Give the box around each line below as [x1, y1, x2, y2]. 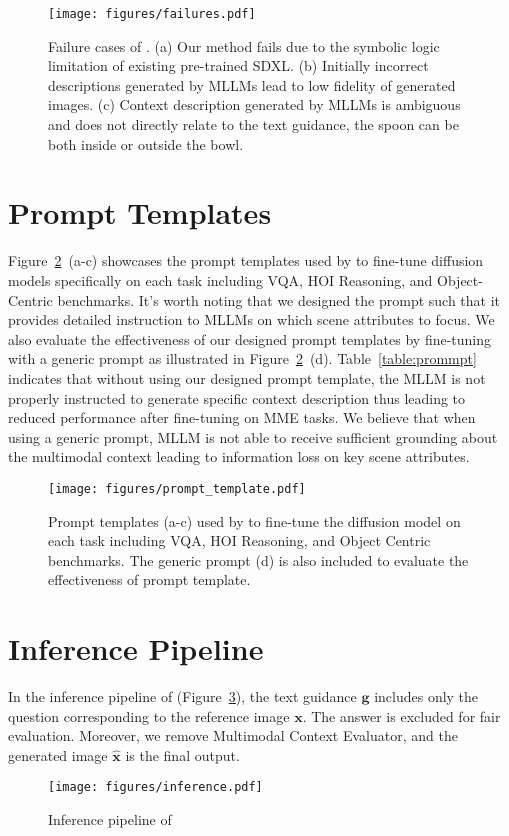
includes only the [374, 686, 479, 707]
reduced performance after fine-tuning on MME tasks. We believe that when [8, 407, 476, 428]
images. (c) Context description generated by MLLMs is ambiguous [48, 94, 461, 115]
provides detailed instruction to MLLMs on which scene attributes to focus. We [8, 309, 495, 330]
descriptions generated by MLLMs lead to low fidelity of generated [48, 74, 456, 95]
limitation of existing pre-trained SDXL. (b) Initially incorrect [48, 55, 429, 76]
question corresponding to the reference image [8, 705, 290, 726]
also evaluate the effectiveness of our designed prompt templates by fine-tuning [8, 328, 492, 349]
